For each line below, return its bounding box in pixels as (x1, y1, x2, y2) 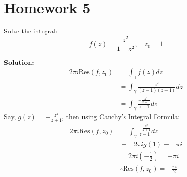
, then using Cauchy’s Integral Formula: (62, 112, 180, 122)
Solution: (4, 57, 34, 67)
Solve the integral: (4, 26, 58, 36)
